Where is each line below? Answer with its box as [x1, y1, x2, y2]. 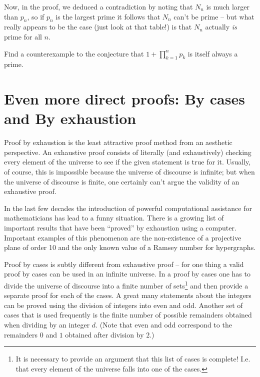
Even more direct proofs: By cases [4, 88, 245, 109]
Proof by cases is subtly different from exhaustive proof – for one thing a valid [4, 258, 244, 269]
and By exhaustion [4, 108, 136, 128]
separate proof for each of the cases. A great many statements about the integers [4, 290, 251, 300]
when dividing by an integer [4, 319, 90, 330]
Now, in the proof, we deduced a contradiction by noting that [4, 1, 193, 11]
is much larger [206, 1, 250, 11]
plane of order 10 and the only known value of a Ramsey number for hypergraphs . [4, 242, 256, 252]
